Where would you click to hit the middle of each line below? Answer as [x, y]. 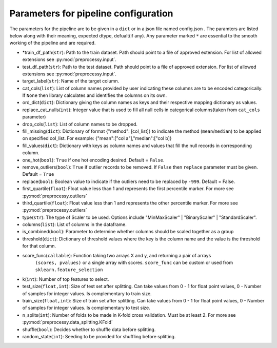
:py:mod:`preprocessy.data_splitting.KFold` [67, 322]
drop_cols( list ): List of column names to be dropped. [80, 124]
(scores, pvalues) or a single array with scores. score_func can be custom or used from [134, 263]
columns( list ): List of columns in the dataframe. [74, 224]
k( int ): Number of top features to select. [66, 279]
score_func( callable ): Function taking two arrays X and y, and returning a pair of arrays [117, 255]
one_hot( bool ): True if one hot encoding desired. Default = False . [93, 160]
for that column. [39, 246]
